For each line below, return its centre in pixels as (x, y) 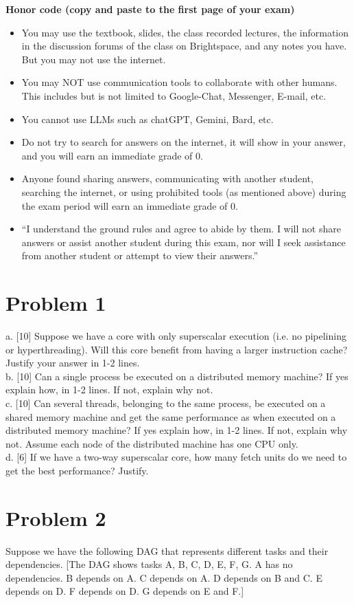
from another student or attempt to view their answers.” (140, 255)
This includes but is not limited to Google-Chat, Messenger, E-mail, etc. (174, 95)
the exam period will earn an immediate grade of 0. (130, 205)
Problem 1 (56, 303)
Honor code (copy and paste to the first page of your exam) (150, 9)
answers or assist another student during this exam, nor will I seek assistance (184, 242)
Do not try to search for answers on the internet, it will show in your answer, (184, 142)
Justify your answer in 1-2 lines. (73, 363)
